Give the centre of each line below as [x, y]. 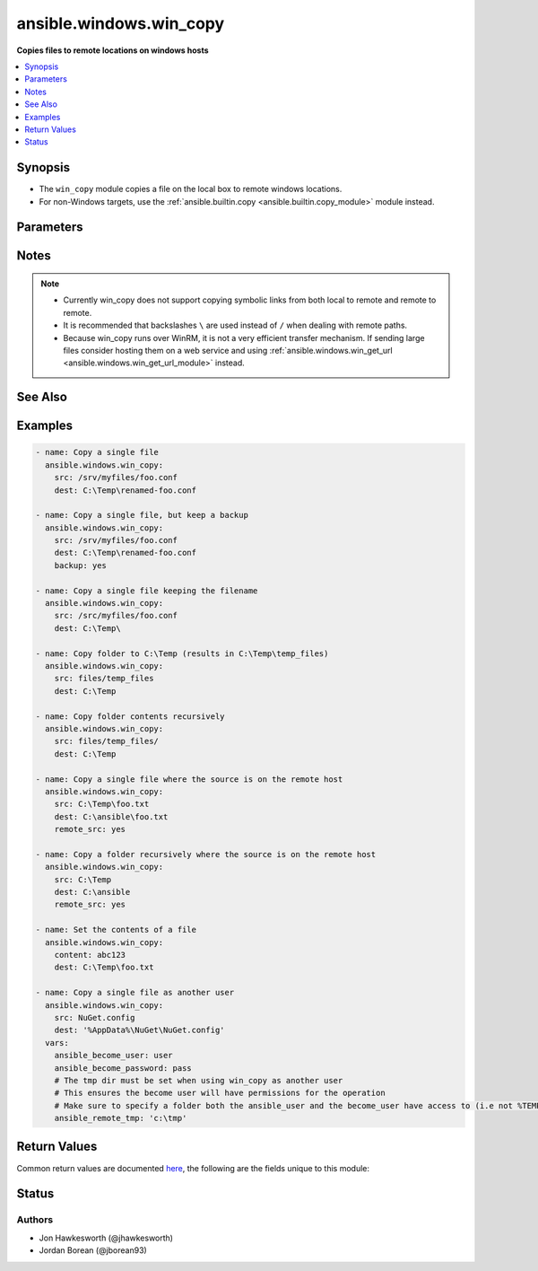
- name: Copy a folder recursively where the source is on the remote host [206, 854]
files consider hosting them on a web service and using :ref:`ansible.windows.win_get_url [228, 350]
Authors [35, 1220]
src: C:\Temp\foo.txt [102, 804]
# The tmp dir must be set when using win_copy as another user [199, 1080]
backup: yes [81, 565]
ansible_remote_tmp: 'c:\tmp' [121, 1118]
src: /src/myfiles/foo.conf [116, 616]
